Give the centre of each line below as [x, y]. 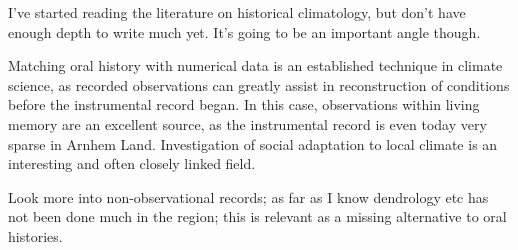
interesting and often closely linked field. [132, 163]
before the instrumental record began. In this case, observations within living [244, 104]
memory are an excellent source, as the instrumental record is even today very [247, 123]
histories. [35, 235]
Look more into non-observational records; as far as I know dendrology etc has [248, 196]
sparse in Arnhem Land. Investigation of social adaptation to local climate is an [253, 143]
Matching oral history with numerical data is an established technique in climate [255, 65]
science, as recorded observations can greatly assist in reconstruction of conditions [259, 84]
